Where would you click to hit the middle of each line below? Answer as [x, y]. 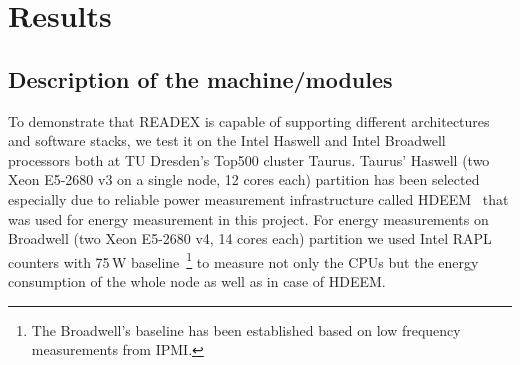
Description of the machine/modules [200, 78]
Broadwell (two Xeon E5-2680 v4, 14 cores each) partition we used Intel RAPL [250, 238]
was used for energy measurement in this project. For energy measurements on [248, 218]
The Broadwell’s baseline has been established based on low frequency [246, 329]
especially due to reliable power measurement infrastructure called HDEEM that [258, 198]
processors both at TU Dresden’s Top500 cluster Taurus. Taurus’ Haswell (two [249, 159]
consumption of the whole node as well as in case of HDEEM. [197, 280]
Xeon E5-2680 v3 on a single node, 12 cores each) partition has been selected [244, 179]
